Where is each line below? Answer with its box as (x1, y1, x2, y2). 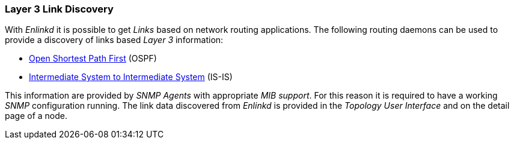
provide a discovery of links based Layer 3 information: (5, 35, 224, 45)
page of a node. (5, 111, 68, 121)
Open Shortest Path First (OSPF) (29, 53, 157, 64)
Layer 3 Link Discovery (5, 3, 114, 15)
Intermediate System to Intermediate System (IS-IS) (29, 72, 233, 82)
